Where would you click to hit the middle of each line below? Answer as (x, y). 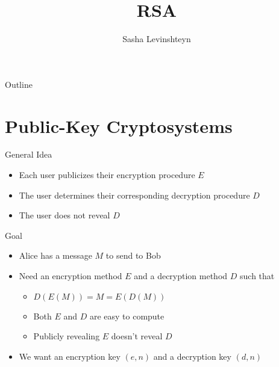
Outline (19, 84)
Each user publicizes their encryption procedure (107, 175)
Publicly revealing (67, 336)
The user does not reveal (64, 215)
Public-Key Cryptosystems (119, 125)
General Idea (29, 154)
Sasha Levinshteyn (157, 39)
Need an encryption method (71, 276)
